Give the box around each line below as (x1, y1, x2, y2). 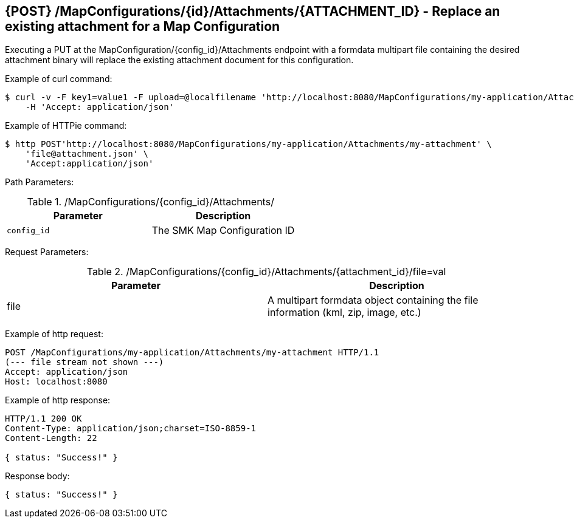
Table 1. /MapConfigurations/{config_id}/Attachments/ (27, 196, 274, 208)
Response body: (5, 471, 70, 482)
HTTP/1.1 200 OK (5, 414, 82, 424)
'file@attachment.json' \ (25, 149, 149, 159)
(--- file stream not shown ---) (5, 357, 164, 367)
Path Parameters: (5, 177, 74, 188)
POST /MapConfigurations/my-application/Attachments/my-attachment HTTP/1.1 (5, 347, 379, 358)
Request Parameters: (5, 247, 89, 258)
